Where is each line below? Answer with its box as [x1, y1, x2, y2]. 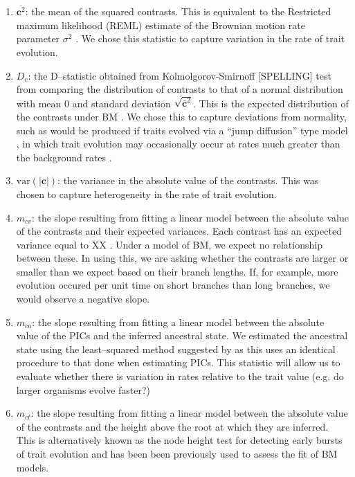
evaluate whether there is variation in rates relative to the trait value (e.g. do [16, 369, 344, 384]
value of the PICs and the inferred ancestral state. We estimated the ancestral [16, 328, 348, 343]
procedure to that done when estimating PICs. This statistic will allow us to [16, 355, 340, 370]
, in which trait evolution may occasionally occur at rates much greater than [16, 136, 340, 151]
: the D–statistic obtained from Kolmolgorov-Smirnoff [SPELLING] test [28, 68, 331, 82]
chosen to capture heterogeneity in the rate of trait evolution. [16, 186, 277, 201]
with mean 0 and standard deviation [16, 96, 171, 110]
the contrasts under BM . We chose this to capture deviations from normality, [16, 109, 347, 123]
